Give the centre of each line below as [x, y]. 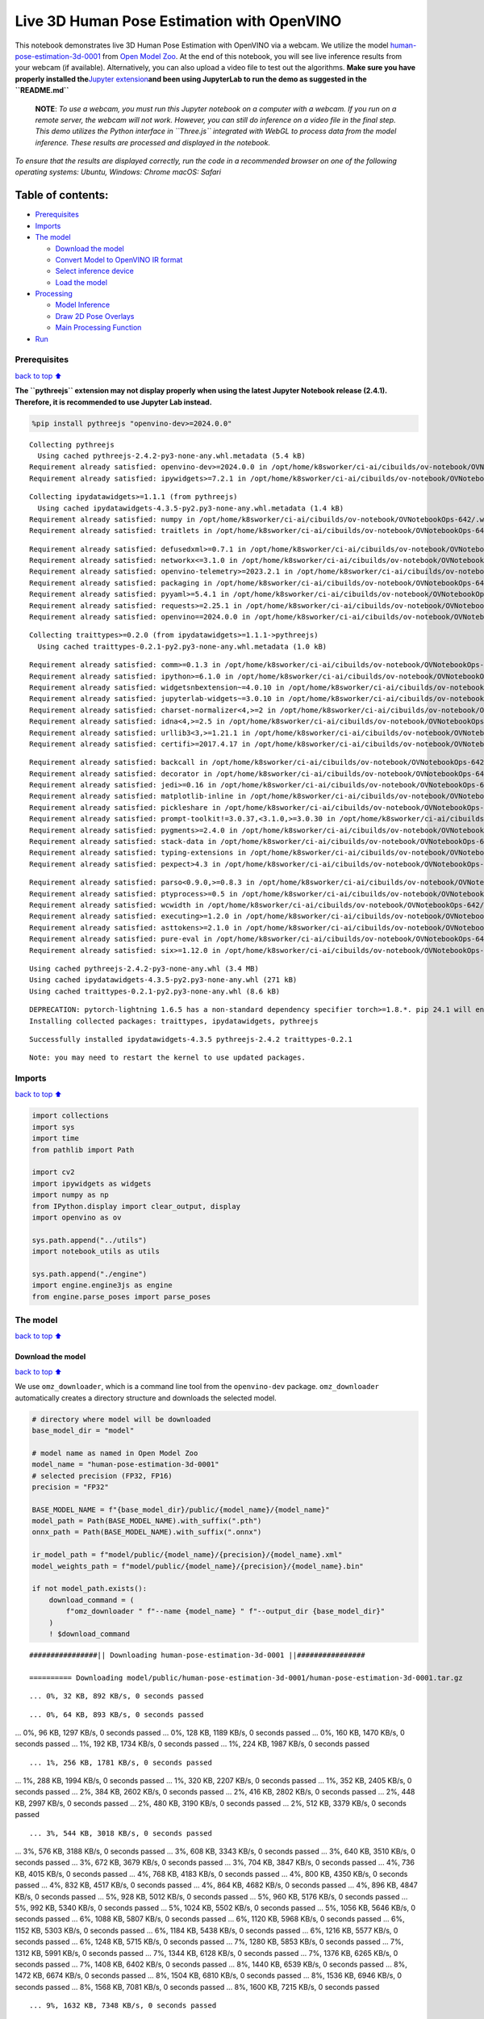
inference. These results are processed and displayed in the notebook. [152, 142]
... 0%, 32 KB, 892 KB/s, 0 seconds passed [117, 1696]
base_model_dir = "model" [83, 1430]
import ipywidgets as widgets [92, 1184]
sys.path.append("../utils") [90, 1240]
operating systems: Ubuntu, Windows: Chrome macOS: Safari [118, 172]
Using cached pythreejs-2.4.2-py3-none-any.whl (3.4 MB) [144, 968]
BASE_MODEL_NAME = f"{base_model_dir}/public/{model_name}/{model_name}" [181, 1509]
